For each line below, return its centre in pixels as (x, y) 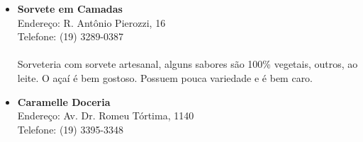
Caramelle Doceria (64, 101)
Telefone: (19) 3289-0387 (71, 36)
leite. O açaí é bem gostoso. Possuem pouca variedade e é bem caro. (165, 77)
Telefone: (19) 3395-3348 (71, 129)
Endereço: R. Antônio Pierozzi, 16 (91, 22)
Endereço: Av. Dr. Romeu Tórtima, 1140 (106, 116)
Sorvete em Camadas (70, 8)
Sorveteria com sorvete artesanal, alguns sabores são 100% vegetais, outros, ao (188, 64)
